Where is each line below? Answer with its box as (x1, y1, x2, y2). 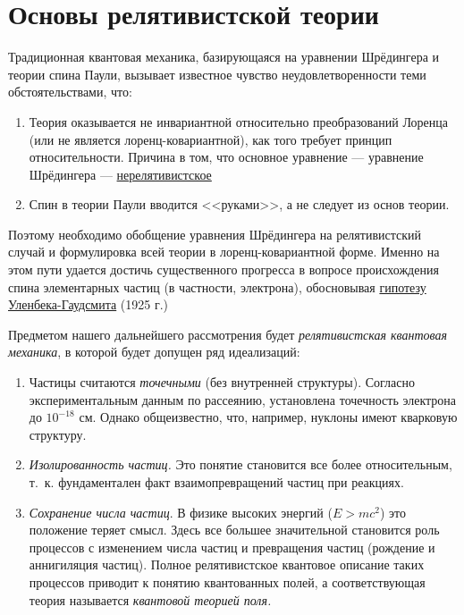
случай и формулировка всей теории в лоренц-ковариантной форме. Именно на (8, 242, 440, 261)
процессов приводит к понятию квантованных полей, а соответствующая (29, 572, 426, 591)
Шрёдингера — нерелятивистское (29, 164, 212, 183)
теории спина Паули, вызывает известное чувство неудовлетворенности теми (8, 64, 426, 83)
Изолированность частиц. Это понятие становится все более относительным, (29, 455, 452, 474)
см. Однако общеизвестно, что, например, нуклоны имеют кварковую (79, 408, 458, 426)
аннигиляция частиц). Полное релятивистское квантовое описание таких (29, 555, 425, 574)
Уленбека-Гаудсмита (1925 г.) (8, 295, 169, 314)
